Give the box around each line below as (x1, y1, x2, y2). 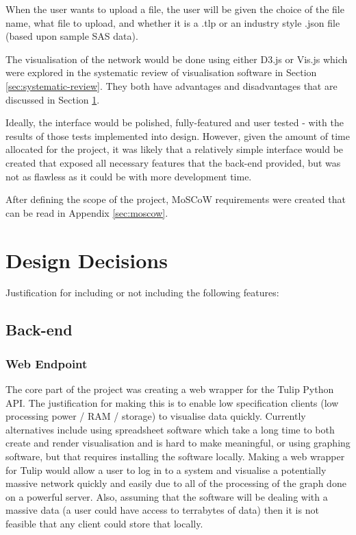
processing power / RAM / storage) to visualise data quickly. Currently (5, 409, 306, 423)
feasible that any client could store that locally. (5, 516, 203, 530)
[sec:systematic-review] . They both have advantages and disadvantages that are (5, 78, 338, 93)
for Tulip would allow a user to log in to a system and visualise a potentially (5, 462, 327, 477)
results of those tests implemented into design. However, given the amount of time (5, 128, 350, 143)
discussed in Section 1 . (5, 92, 100, 106)
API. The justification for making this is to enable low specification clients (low (5, 395, 339, 409)
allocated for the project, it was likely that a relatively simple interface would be (5, 142, 344, 156)
